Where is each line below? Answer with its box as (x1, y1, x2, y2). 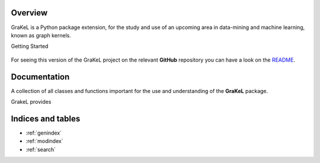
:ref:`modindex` (25, 138, 63, 145)
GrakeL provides (11, 98, 52, 105)
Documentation (11, 72, 70, 82)
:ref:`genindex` (25, 129, 62, 136)
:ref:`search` (25, 146, 56, 153)
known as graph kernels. (11, 31, 71, 39)
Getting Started (11, 43, 49, 50)
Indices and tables (11, 113, 81, 124)
